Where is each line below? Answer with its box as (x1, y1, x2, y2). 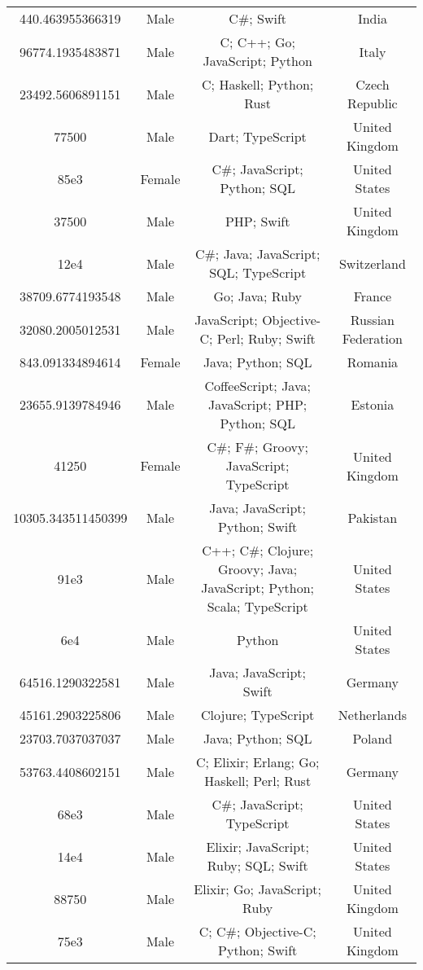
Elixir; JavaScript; (206, 837, 309, 856)
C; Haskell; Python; (202, 75, 314, 94)
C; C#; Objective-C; (198, 922, 316, 941)
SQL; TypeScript (209, 263, 307, 282)
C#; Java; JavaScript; (194, 244, 321, 263)
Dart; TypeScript (208, 126, 307, 146)
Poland (352, 729, 393, 748)
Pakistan (347, 507, 398, 527)
